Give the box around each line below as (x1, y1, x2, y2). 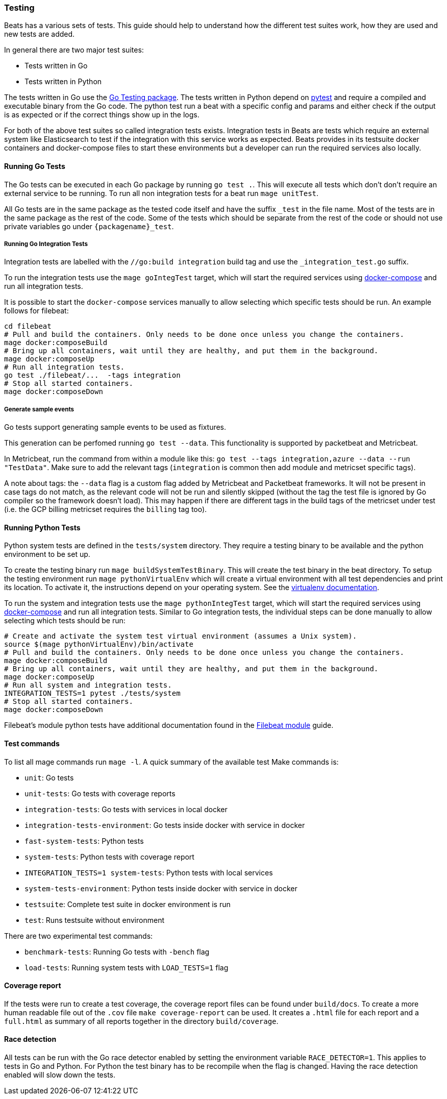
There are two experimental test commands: (4, 931, 153, 940)
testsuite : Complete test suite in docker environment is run (24, 899, 231, 909)
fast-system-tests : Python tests (24, 836, 144, 845)
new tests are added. (4, 30, 75, 39)
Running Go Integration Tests (4, 240, 88, 248)
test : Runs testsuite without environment (24, 915, 164, 924)
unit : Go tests (24, 773, 74, 782)
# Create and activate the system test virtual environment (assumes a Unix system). (4, 632, 357, 641)
